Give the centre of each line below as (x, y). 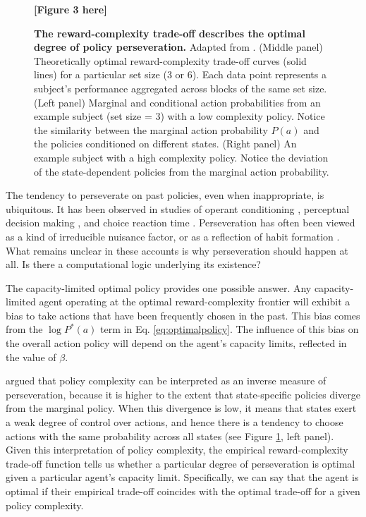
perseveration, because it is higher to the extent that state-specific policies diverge (183, 394)
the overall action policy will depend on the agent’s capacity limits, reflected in (176, 343)
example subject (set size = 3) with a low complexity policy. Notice (179, 116)
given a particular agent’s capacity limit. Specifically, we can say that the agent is (182, 477)
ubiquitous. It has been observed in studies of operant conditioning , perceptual (178, 208)
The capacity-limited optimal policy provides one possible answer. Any (159, 287)
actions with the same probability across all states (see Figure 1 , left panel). (170, 436)
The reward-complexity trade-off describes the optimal (170, 33)
